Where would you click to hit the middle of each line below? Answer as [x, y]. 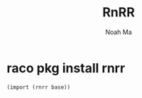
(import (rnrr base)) [39, 87]
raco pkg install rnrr [66, 68]
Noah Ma [119, 32]
